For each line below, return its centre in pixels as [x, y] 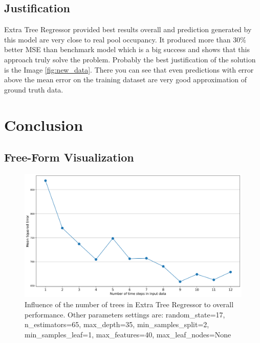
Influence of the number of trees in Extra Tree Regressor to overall [129, 304]
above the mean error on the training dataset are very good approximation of [126, 79]
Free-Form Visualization [69, 157]
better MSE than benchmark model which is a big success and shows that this [127, 49]
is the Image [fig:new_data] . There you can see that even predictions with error [129, 69]
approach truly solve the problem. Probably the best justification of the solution [130, 59]
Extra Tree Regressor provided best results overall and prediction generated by [128, 29]
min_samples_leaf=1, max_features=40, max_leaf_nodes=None [128, 334]
